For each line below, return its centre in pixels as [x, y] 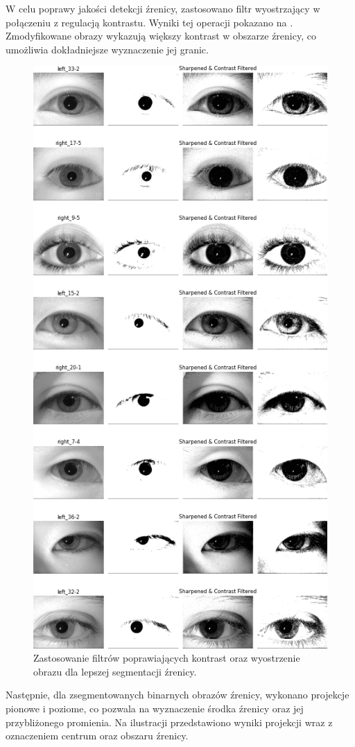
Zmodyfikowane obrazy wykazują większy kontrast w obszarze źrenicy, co [161, 36]
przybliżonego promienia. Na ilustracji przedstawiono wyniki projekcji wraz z [169, 722]
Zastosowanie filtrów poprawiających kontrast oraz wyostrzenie [167, 658]
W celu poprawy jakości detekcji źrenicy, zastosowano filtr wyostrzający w [163, 8]
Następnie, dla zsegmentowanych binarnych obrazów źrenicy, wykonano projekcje [177, 695]
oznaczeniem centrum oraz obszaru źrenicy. [97, 736]
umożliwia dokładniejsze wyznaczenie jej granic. [107, 49]
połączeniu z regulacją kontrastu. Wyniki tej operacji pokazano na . [149, 22]
